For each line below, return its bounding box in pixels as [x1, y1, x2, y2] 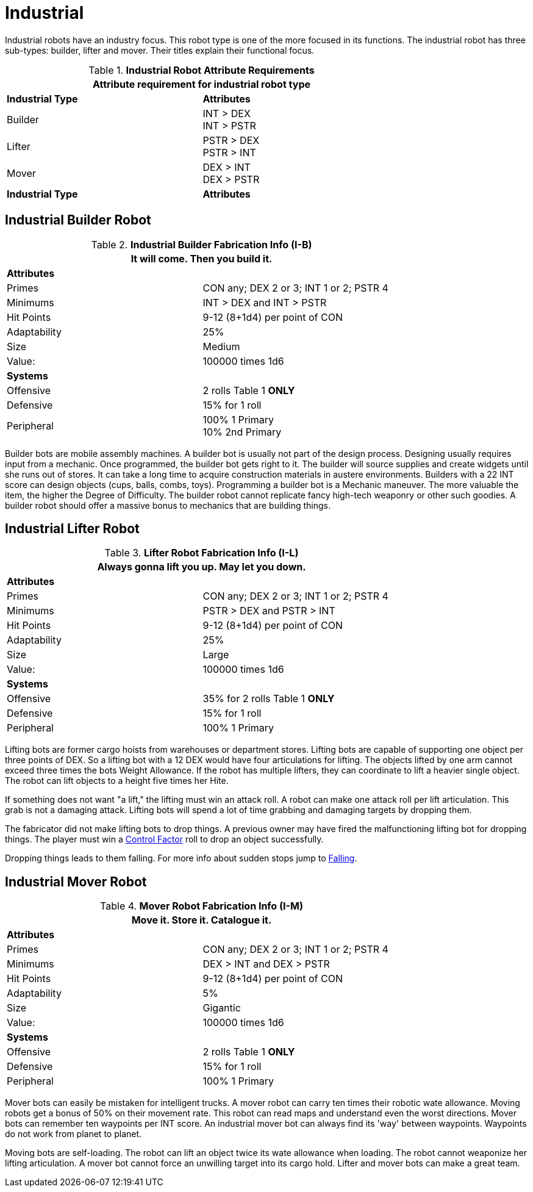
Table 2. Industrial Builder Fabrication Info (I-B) [91, 238, 312, 251]
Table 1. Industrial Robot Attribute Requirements [88, 63, 315, 76]
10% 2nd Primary [202, 425, 282, 438]
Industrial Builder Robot [5, 212, 151, 228]
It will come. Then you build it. [131, 252, 273, 265]
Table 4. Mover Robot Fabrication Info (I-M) [100, 900, 303, 913]
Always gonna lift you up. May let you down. [97, 561, 306, 573]
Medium [202, 340, 240, 353]
